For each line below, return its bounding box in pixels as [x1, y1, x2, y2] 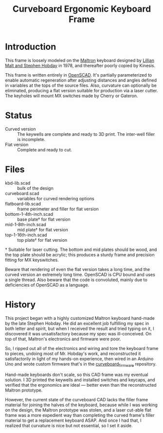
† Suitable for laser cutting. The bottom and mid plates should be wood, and [5, 247, 157, 252]
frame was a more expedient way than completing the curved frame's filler [5, 412, 155, 418]
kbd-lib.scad [5, 180, 31, 186]
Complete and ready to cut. [17, 146, 72, 152]
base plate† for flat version [17, 216, 71, 222]
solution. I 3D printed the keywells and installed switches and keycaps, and [5, 377, 155, 383]
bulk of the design [17, 185, 54, 191]
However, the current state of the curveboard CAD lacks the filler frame [5, 396, 148, 402]
